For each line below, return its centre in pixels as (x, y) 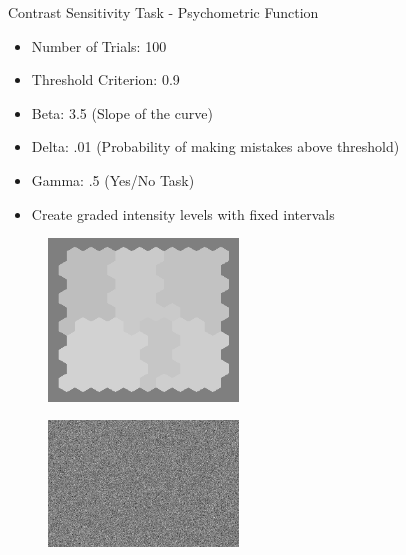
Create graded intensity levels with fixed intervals (183, 213)
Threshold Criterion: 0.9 (105, 79)
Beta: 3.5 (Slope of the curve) (122, 112)
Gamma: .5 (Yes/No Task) (113, 179)
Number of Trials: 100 (99, 45)
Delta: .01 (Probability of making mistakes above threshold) (215, 146)
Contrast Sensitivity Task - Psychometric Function (163, 12)
